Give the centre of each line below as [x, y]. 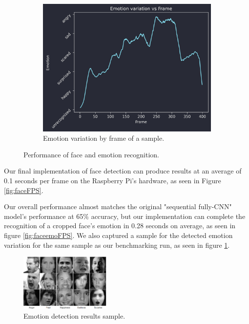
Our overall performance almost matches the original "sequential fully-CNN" [118, 206]
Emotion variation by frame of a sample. [104, 138]
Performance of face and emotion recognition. [91, 154]
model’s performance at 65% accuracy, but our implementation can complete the [125, 216]
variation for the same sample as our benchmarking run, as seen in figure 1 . [117, 245]
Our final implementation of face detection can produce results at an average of [123, 171]
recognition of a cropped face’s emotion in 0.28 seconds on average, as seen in [120, 226]
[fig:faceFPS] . [24, 190]
